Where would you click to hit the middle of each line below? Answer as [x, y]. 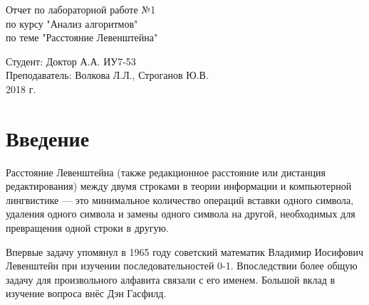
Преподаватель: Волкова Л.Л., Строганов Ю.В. [107, 75]
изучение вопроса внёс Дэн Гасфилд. [86, 293]
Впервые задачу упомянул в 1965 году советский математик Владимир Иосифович [185, 251]
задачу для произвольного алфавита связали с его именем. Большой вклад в [171, 279]
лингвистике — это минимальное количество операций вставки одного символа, [180, 199]
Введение [48, 138]
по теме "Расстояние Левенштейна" [82, 37]
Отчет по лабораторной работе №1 [81, 9]
